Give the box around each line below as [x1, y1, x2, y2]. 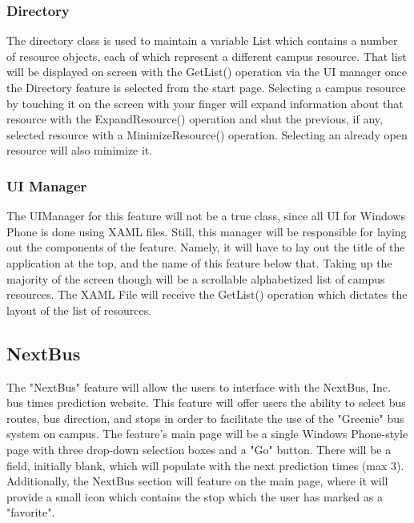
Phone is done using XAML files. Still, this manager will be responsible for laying [6, 223, 407, 239]
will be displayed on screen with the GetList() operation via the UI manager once [6, 63, 407, 80]
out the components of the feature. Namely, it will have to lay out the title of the [6, 239, 405, 255]
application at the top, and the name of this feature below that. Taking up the [6, 254, 392, 271]
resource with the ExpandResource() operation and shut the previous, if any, [6, 111, 383, 127]
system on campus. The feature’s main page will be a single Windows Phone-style [6, 425, 408, 442]
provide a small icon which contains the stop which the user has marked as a [6, 488, 383, 505]
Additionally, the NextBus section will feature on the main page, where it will [6, 473, 388, 489]
